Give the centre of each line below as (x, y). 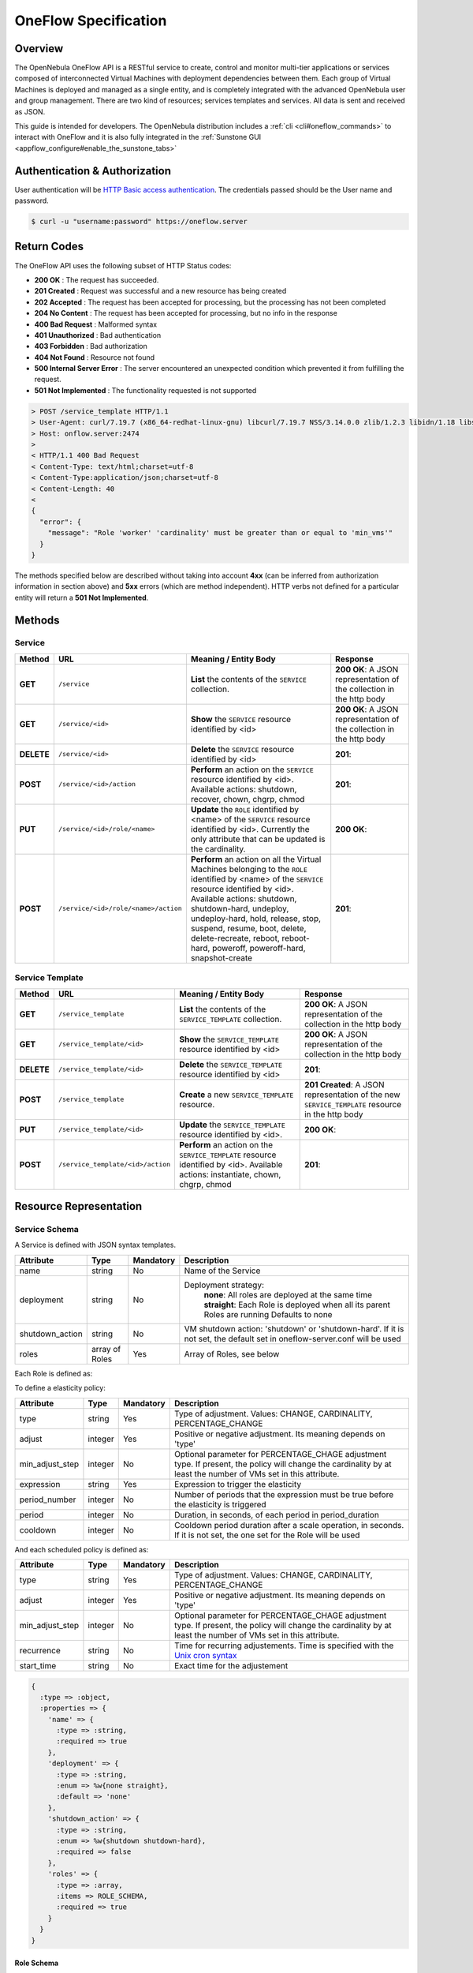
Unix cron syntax (205, 1655)
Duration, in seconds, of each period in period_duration (277, 1514)
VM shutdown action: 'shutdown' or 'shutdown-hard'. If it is (294, 1328)
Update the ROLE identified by (245, 809)
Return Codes (49, 247)
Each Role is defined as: (54, 1373)
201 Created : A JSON (345, 1084)
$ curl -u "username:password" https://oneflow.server (139, 222)
